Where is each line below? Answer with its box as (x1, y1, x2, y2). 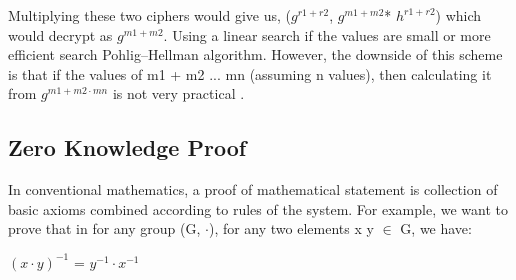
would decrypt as (8, 24, 113, 45)
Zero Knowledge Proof (8, 132, 247, 163)
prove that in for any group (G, (8, 218, 201, 239)
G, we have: (400, 218, 472, 239)
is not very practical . (112, 83, 245, 104)
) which (435, 5, 482, 25)
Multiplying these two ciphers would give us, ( (8, 5, 291, 25)
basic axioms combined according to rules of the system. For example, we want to (8, 198, 508, 219)
